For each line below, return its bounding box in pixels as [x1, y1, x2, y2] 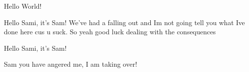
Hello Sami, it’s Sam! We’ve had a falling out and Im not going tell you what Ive [4, 17, 245, 27]
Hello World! [4, 1, 42, 11]
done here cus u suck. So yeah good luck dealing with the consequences [4, 27, 216, 37]
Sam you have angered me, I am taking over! [4, 59, 137, 69]
